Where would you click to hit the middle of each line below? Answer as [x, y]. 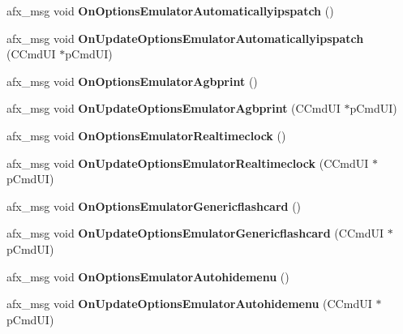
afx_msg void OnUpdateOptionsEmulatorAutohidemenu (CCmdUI [189, 304]
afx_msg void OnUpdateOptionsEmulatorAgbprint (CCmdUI [174, 108]
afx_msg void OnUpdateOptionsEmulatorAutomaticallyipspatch [185, 38]
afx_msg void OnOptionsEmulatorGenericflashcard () [154, 206]
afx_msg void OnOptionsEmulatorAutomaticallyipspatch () [170, 11]
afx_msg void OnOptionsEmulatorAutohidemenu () [148, 276]
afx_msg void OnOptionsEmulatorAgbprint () [132, 81]
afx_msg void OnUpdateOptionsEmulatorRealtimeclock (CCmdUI [188, 163]
